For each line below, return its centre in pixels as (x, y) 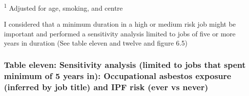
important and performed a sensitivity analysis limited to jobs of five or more (120, 33)
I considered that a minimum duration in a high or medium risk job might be (120, 24)
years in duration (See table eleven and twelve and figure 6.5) (96, 43)
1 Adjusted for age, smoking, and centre (63, 7)
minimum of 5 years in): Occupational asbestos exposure (118, 75)
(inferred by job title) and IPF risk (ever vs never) (106, 87)
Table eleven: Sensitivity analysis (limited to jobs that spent (125, 64)
